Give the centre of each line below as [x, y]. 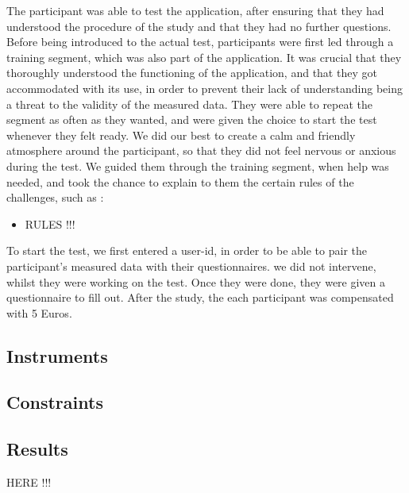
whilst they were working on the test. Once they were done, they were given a [196, 281]
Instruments [57, 355]
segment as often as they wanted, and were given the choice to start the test [192, 119]
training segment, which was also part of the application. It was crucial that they [204, 57]
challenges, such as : [55, 197]
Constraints [55, 402]
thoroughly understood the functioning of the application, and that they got [192, 73]
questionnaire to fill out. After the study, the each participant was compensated [200, 297]
